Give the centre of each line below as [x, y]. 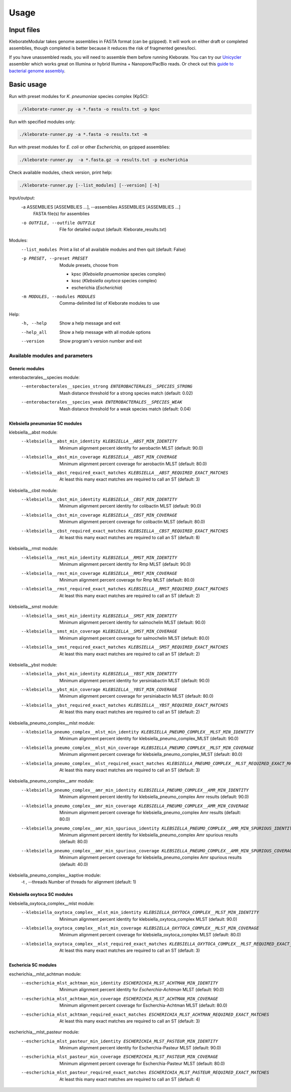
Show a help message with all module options [105, 332]
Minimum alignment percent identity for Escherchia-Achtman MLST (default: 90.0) [142, 990]
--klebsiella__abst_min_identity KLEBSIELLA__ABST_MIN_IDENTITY [99, 441]
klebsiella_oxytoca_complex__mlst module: [52, 903]
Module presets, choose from [89, 265]
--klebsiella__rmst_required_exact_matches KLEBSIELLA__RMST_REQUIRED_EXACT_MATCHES [125, 589]
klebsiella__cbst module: [33, 490]
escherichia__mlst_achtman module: [45, 974]
